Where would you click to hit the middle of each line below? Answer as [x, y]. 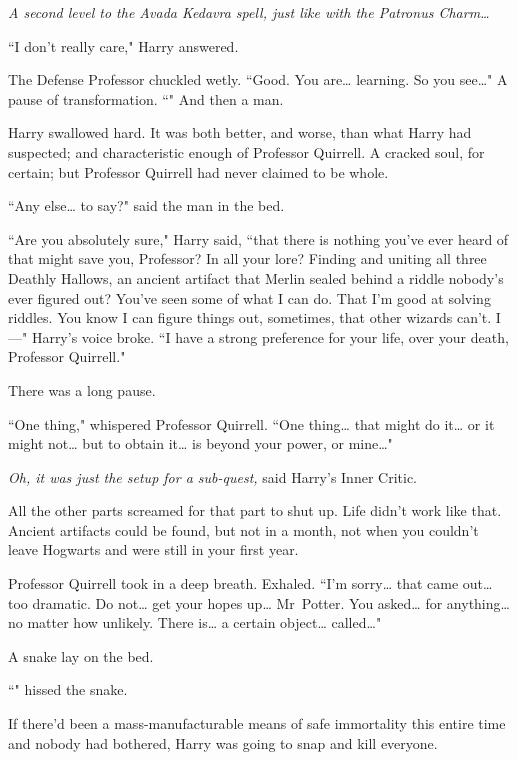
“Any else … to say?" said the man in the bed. [146, 205]
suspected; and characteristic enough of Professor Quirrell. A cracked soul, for [246, 151]
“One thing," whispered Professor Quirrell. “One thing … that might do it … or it [251, 423]
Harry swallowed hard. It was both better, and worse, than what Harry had [240, 132]
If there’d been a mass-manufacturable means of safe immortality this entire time [257, 723]
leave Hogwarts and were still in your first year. [153, 549]
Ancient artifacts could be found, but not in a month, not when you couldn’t [243, 529]
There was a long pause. [82, 389]
